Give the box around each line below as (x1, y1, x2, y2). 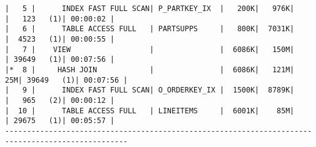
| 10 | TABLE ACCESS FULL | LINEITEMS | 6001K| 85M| (5, 106, 295, 115)
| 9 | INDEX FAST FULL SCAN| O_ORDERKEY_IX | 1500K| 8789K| (5, 86, 295, 95)
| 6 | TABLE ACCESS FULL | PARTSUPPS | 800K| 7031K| (5, 24, 295, 34)
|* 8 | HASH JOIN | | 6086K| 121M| (5, 65, 295, 74)
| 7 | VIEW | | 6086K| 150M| (5, 45, 295, 54)
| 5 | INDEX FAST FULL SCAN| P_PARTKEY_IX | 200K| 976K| (5, 4, 295, 13)
